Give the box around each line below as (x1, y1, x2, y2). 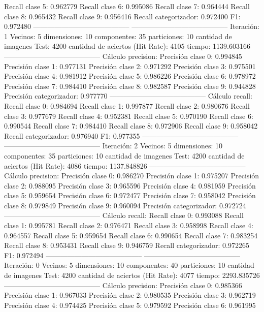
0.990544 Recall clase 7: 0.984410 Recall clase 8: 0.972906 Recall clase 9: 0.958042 (4, 120, 258, 131)
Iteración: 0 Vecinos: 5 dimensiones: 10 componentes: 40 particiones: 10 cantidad (4, 260, 254, 270)
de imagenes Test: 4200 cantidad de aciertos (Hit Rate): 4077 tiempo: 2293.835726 (4, 270, 260, 280)
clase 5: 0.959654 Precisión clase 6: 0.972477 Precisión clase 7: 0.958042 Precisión (4, 190, 256, 201)
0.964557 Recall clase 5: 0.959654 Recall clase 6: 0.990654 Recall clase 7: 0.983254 (4, 230, 258, 240)
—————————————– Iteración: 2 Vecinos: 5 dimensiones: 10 (4, 140, 222, 151)
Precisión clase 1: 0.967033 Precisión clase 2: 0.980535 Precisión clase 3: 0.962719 (4, 290, 256, 300)
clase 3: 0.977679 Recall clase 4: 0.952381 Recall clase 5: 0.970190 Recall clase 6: (4, 110, 253, 121)
